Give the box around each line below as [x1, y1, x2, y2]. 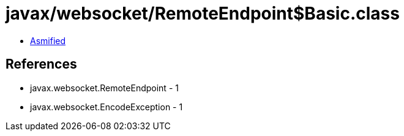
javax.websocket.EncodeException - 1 [30, 101, 183, 112]
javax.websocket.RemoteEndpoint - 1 [30, 82, 179, 93]
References [6, 56, 77, 72]
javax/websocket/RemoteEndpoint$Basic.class [6, 3, 400, 24]
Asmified [30, 35, 66, 46]
